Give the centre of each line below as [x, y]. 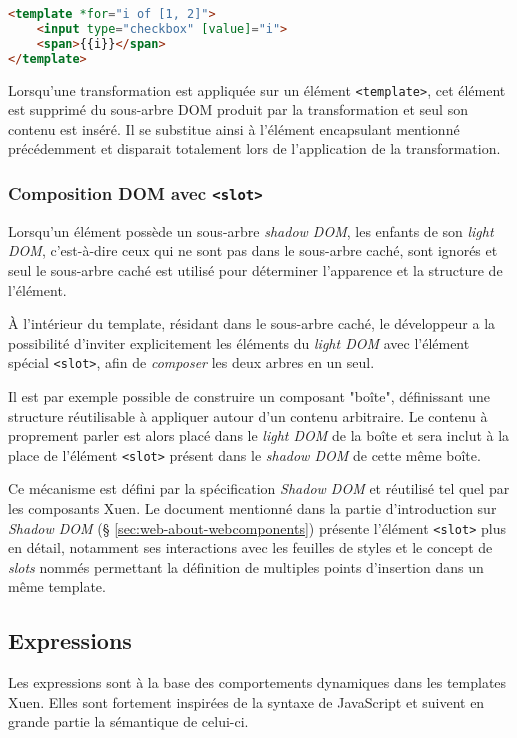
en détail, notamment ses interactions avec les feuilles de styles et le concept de [250, 547]
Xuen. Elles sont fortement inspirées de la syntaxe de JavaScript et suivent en [246, 701]
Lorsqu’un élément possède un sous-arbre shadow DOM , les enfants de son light [251, 230]
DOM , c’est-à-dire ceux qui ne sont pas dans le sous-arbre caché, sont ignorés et [253, 250]
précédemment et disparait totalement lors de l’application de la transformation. [254, 148]
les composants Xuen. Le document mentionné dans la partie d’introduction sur [252, 507]
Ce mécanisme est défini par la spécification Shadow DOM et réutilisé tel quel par [259, 488]
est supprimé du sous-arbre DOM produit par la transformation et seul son [238, 109]
